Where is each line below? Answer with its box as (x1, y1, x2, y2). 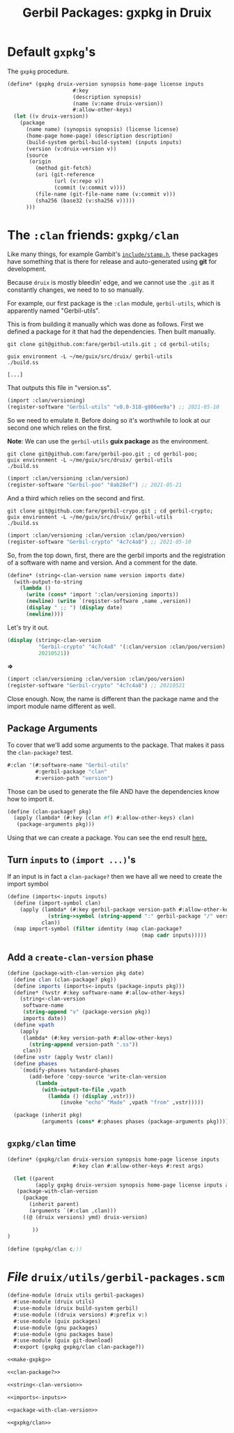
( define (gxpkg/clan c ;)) (7, 1245, 82, 1253)
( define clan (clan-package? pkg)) (13, 976, 117, 983)
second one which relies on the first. (7, 423, 112, 432)
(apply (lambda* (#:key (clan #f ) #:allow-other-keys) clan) (13, 815, 195, 822)
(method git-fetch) (35, 165, 92, 172)
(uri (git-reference (35, 171, 95, 178)
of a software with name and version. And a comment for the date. (7, 558, 198, 567)
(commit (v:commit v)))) (54, 184, 127, 191)
